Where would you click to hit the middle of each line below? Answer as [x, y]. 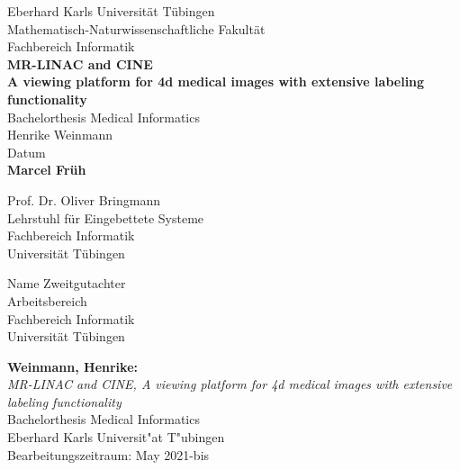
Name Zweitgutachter [67, 283]
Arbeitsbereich [47, 300]
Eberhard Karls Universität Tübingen [111, 11]
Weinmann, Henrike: [72, 366]
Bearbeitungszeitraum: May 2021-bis [108, 454]
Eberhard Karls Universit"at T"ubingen [116, 437]
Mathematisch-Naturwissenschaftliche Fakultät [136, 28]
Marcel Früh [47, 170]
